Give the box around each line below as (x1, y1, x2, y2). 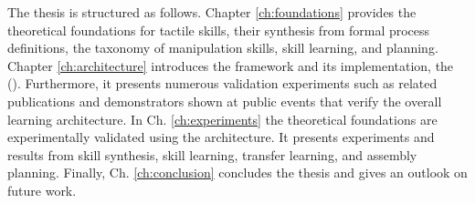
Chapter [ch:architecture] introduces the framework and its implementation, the (7, 56, 454, 75)
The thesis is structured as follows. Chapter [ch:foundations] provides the (7, 3, 417, 21)
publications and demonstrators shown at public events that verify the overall (7, 91, 442, 110)
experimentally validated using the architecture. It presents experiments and (7, 127, 435, 147)
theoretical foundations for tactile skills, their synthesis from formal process (7, 20, 430, 39)
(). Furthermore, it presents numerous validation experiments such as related (7, 74, 438, 93)
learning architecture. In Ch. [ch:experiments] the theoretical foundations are (7, 109, 438, 128)
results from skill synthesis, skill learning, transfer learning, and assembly (7, 145, 417, 164)
